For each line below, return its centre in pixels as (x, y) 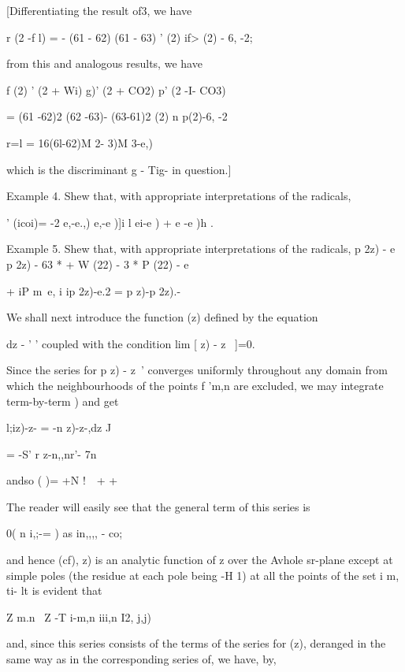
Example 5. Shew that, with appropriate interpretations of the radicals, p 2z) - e (201, 249)
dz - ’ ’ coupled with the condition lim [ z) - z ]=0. (131, 343)
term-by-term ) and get (63, 401)
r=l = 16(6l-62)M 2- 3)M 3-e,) (80, 142)
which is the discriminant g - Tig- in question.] (119, 169)
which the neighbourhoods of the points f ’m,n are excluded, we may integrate (195, 385)
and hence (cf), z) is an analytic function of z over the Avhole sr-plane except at (200, 560)
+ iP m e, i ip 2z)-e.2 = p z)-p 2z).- (94, 290)
